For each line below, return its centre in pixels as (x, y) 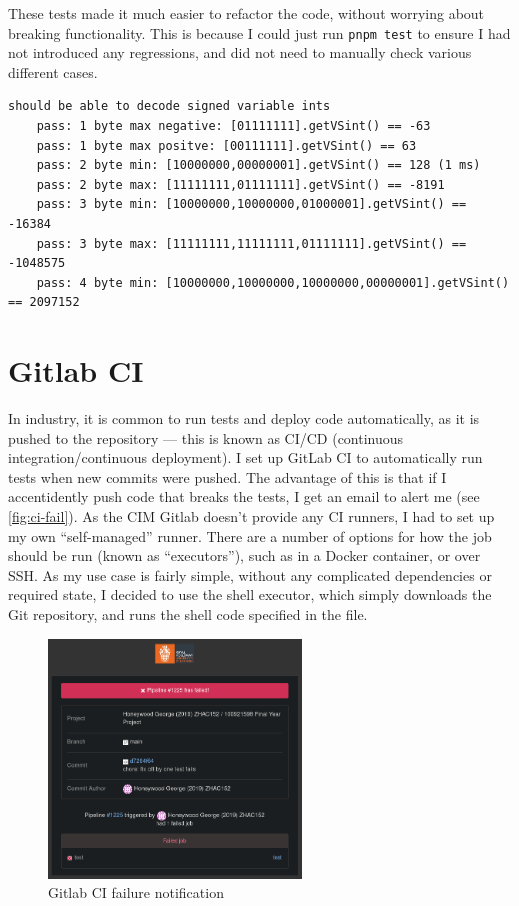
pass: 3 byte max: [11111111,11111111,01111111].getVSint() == (251, 243)
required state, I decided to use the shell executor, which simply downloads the (250, 594)
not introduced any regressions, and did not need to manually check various (240, 52)
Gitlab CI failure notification (136, 892)
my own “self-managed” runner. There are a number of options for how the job (250, 535)
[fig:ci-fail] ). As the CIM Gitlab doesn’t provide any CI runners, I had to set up (251, 516)
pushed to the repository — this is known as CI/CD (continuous (206, 437)
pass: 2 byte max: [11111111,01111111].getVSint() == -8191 (240, 184)
